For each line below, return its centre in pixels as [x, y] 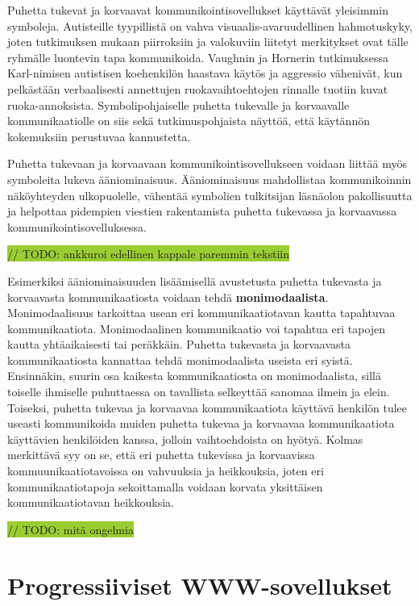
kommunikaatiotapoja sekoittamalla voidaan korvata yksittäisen [165, 486]
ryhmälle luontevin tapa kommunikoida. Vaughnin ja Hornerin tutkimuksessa [198, 57]
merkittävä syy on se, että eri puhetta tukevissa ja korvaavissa [161, 455]
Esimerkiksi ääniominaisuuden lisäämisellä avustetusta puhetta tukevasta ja [195, 280]
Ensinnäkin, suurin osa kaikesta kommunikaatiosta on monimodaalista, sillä [194, 376]
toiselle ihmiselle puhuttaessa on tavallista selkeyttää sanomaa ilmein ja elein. [199, 392]
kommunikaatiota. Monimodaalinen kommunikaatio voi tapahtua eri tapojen [197, 328]
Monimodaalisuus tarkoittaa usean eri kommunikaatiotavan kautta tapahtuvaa [201, 313]
